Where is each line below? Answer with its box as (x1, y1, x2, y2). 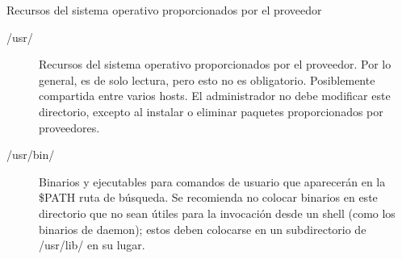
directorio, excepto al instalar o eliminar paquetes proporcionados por (39, 102, 383, 119)
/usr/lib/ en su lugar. (39, 236, 145, 253)
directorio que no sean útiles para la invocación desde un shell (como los (39, 204, 396, 221)
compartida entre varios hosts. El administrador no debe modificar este (39, 87, 391, 104)
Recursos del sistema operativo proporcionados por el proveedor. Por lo (39, 56, 392, 73)
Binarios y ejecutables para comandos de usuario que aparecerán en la (39, 173, 386, 190)
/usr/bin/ (6, 146, 55, 163)
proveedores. (39, 119, 100, 136)
